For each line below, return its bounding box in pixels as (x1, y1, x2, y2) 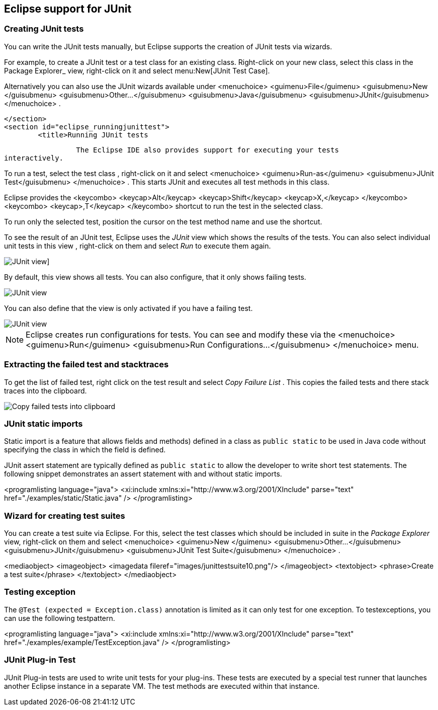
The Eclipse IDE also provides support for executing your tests (76, 145, 339, 154)
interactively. (4, 153, 64, 162)
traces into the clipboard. (4, 386, 87, 395)
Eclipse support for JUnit (4, 3, 132, 15)
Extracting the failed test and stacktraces (4, 359, 169, 370)
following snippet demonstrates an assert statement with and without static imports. (4, 469, 282, 479)
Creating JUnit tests (4, 24, 84, 34)
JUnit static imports (4, 418, 83, 429)
